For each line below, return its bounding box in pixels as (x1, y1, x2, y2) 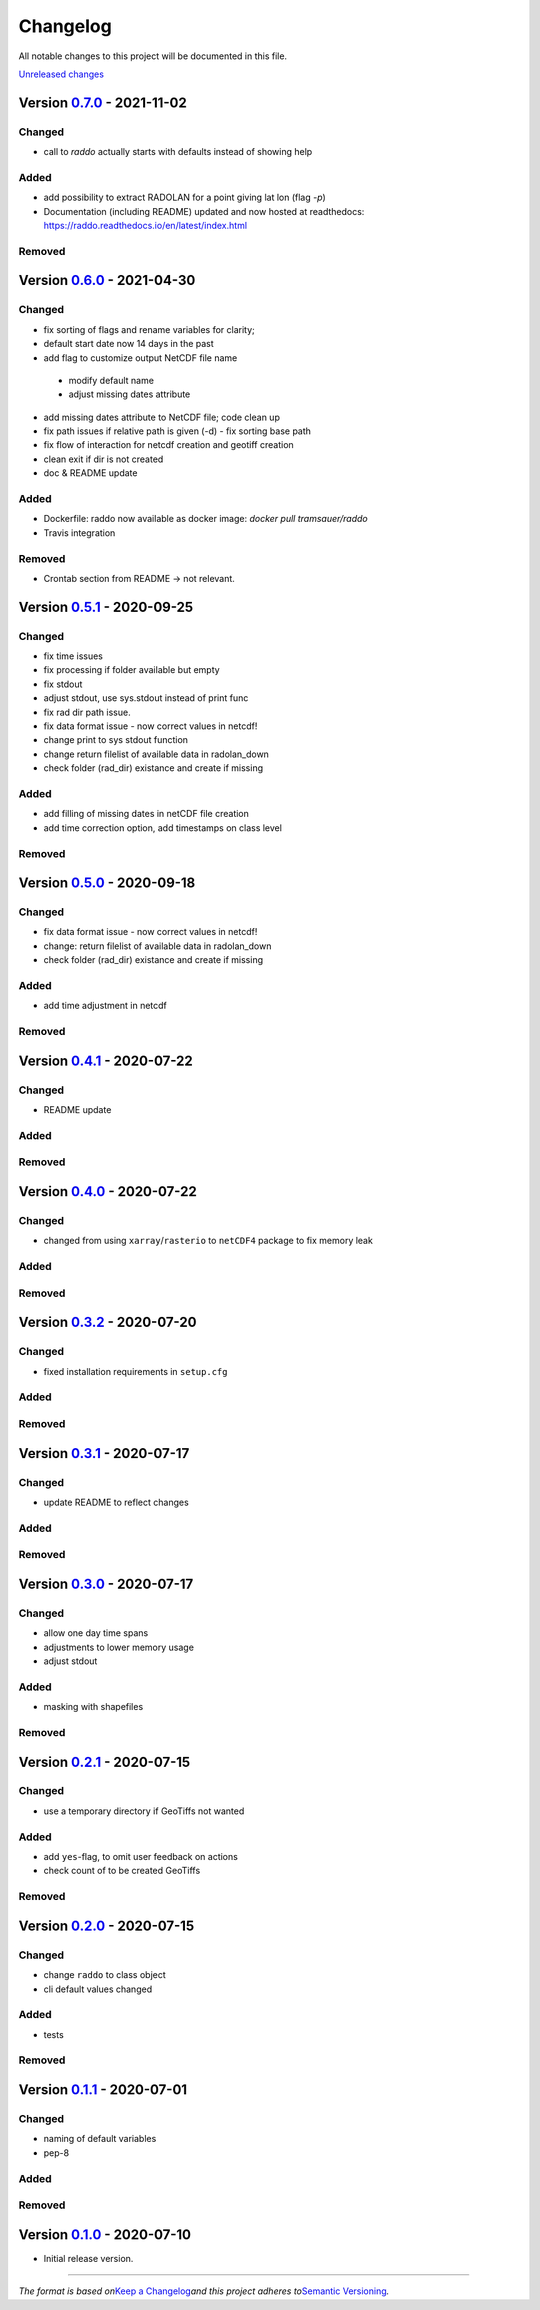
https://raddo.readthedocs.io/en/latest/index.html (43, 220, 248, 232)
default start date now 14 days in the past (43, 338, 214, 350)
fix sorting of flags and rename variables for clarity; (43, 323, 255, 335)
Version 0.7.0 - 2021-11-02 (18, 94, 187, 111)
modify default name (68, 374, 155, 386)
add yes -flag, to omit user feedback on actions (43, 1851, 239, 1862)
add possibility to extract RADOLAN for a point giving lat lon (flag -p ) (43, 191, 327, 204)
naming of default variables (43, 2133, 157, 2145)
